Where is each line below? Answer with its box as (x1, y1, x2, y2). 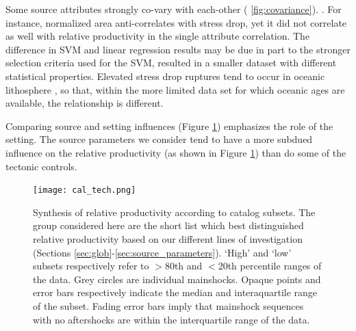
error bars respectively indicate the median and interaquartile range (33, 285, 318, 300)
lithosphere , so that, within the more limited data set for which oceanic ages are (5, 82, 345, 96)
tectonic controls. (5, 159, 77, 173)
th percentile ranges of (227, 259, 322, 273)
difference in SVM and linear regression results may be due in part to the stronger (5, 42, 351, 56)
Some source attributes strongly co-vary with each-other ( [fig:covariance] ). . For (5, 2, 342, 16)
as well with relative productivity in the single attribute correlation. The (5, 29, 310, 43)
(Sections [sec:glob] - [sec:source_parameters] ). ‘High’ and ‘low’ (33, 245, 292, 259)
